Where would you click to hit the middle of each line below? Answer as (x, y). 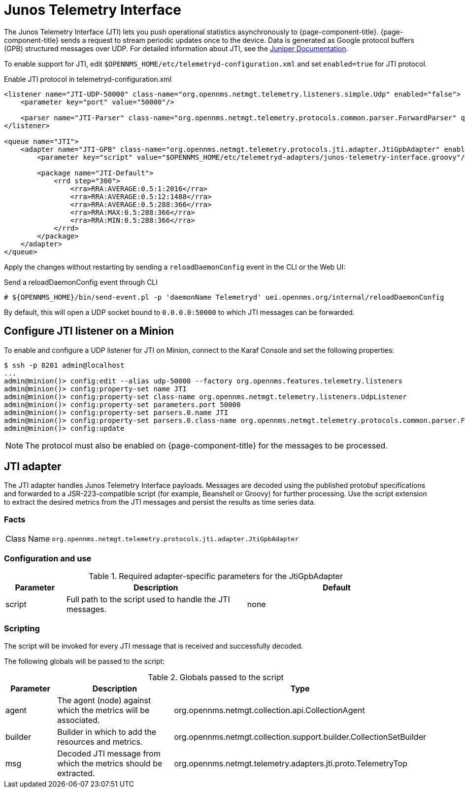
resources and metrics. (100, 741)
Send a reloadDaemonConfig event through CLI (81, 282)
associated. (79, 720)
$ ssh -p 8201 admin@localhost (64, 365)
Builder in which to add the (107, 732)
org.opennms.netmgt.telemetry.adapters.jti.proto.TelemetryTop (291, 763)
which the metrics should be (110, 763)
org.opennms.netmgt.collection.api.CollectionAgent (269, 710)
